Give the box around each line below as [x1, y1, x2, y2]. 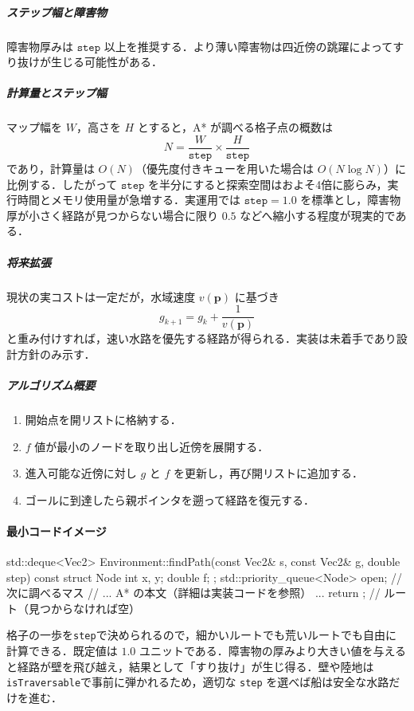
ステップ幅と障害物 [6, 3, 107, 20]
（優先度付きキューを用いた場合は [135, 159, 314, 176]
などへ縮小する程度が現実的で [240, 206, 396, 223]
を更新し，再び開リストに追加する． [174, 465, 364, 481]
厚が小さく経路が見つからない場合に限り [6, 206, 218, 223]
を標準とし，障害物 [300, 191, 401, 208]
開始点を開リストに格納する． [25, 410, 182, 427]
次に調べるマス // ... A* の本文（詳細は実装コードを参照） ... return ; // [6, 584, 381, 601]
